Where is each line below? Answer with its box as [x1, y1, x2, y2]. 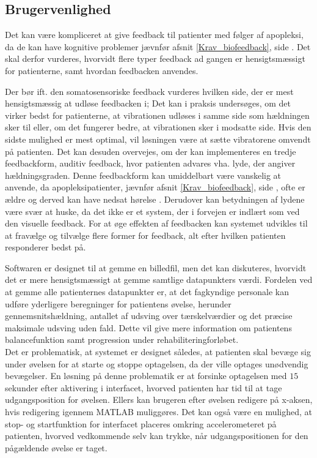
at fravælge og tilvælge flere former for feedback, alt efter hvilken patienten [5, 228, 286, 241]
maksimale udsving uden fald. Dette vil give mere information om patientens [5, 321, 292, 334]
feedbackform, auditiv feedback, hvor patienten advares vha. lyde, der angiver [5, 157, 296, 170]
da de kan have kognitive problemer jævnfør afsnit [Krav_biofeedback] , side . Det [5, 40, 311, 53]
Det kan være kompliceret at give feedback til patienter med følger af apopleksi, [5, 28, 304, 41]
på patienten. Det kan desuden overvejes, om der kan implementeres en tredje [5, 145, 296, 157]
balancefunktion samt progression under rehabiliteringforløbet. [5, 333, 239, 346]
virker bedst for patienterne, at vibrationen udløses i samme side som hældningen [5, 108, 310, 121]
